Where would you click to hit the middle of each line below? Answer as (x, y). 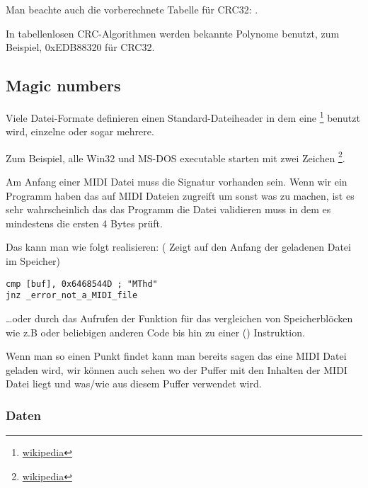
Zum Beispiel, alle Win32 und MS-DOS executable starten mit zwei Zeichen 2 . (176, 157)
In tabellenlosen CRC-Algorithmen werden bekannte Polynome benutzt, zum (173, 33)
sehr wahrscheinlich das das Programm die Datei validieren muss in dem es (168, 209)
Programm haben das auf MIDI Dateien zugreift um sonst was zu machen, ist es (180, 195)
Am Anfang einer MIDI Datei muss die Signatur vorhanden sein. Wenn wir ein (177, 182)
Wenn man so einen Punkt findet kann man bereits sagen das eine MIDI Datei (176, 356)
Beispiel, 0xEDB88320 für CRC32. (80, 47)
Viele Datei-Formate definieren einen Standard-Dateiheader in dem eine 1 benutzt (183, 116)
